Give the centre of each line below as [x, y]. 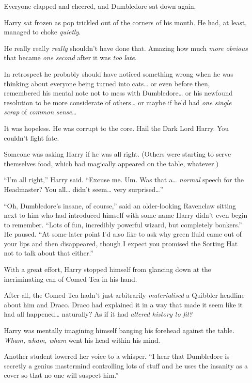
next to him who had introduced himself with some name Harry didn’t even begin [126, 215]
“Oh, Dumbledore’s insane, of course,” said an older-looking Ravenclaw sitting [120, 205]
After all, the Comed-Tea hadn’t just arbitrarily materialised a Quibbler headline [124, 295]
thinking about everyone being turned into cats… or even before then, [107, 83]
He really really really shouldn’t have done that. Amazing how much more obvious [126, 48]
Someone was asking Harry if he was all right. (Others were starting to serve [118, 154]
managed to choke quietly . [42, 32]
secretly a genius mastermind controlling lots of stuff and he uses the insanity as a [126, 365]
